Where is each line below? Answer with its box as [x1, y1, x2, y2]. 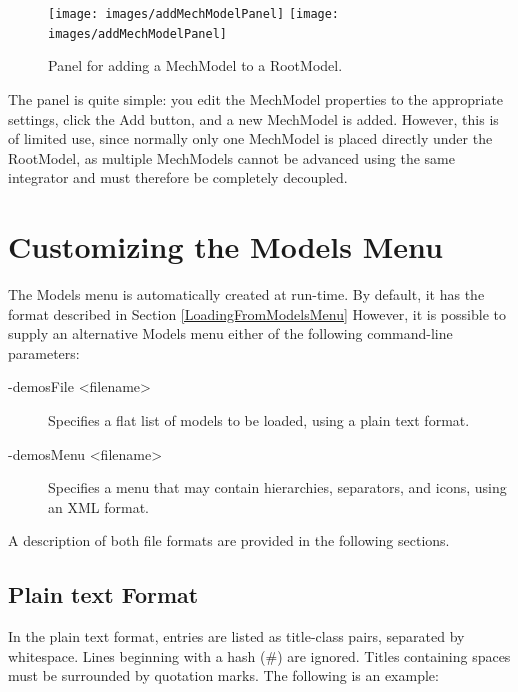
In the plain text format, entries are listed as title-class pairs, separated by [8, 626, 465, 647]
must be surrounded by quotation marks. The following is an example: [8, 665, 439, 686]
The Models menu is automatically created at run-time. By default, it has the [8, 284, 485, 304]
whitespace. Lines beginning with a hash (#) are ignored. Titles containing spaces [8, 645, 511, 666]
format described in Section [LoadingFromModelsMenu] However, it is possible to [8, 303, 506, 324]
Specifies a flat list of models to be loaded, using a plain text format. [48, 409, 470, 430]
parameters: [8, 342, 80, 363]
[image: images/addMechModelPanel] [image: [48, 7, 340, 21]
